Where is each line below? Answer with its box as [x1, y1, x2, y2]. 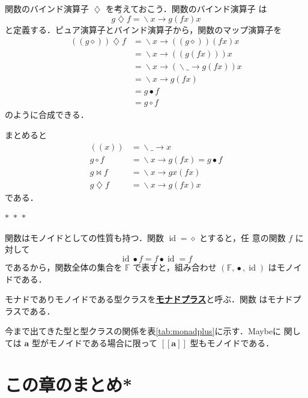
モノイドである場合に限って [48, 337, 158, 349]
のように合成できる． [5, 108, 89, 121]
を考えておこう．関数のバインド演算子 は [105, 2, 267, 14]
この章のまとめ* [5, 372, 133, 396]
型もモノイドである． [190, 337, 274, 349]
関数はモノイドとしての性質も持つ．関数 [5, 231, 164, 243]
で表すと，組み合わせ [133, 261, 217, 274]
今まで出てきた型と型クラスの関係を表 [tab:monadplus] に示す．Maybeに [5, 325, 282, 337]
